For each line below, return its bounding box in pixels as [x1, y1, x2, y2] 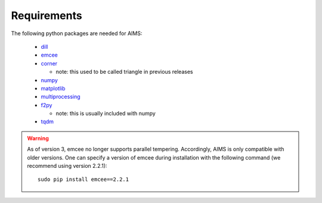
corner [41, 60, 58, 67]
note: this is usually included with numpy [55, 110, 156, 117]
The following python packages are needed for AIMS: [11, 30, 143, 37]
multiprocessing [41, 93, 80, 101]
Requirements [11, 9, 83, 22]
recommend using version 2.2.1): [27, 163, 107, 170]
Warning [27, 135, 49, 142]
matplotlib [41, 85, 66, 92]
